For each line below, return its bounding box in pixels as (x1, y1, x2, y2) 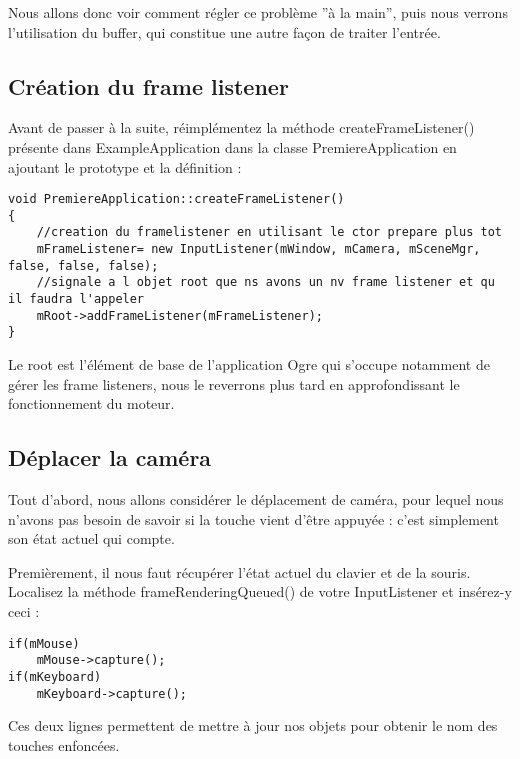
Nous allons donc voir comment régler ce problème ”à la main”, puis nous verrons (8, 2, 508, 22)
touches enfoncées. (8, 734, 120, 755)
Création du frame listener (8, 70, 289, 101)
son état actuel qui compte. (8, 528, 175, 549)
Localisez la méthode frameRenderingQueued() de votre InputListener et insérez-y (8, 581, 512, 602)
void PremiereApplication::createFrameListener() (8, 192, 345, 207)
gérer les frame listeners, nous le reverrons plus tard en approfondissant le (8, 373, 460, 394)
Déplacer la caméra (8, 442, 212, 473)
